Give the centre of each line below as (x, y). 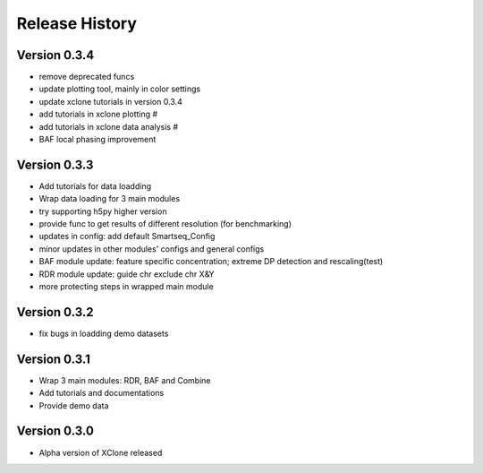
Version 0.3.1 (54, 359)
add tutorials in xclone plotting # (98, 114)
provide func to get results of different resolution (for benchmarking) (165, 224)
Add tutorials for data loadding (95, 186)
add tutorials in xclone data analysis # (109, 126)
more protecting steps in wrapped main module (126, 287)
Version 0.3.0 (55, 431)
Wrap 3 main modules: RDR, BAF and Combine (125, 380)
